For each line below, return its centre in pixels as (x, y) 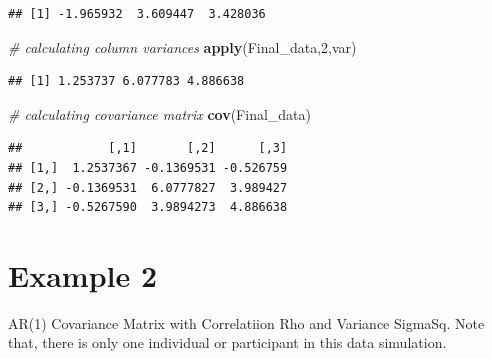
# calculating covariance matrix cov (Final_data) (160, 113)
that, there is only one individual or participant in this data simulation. (227, 342)
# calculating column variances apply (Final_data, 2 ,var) (182, 46)
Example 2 (83, 274)
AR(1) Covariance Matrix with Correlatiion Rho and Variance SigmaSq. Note (246, 322)
